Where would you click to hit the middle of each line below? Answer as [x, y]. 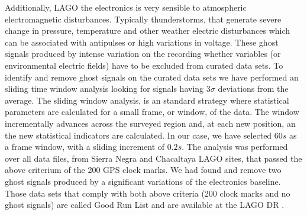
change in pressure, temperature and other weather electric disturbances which [148, 31]
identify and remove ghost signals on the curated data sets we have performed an [152, 77]
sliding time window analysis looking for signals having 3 [108, 89]
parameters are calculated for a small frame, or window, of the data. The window [152, 112]
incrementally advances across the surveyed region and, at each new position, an [150, 123]
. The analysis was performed [235, 147]
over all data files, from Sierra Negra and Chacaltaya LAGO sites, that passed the [153, 158]
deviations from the [253, 89]
